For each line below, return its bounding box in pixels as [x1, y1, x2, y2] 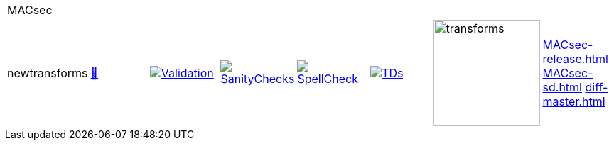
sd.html [542, 80, 582, 94]
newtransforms [7, 66, 88, 80]
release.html [542, 52, 608, 66]
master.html [542, 94, 605, 108]
